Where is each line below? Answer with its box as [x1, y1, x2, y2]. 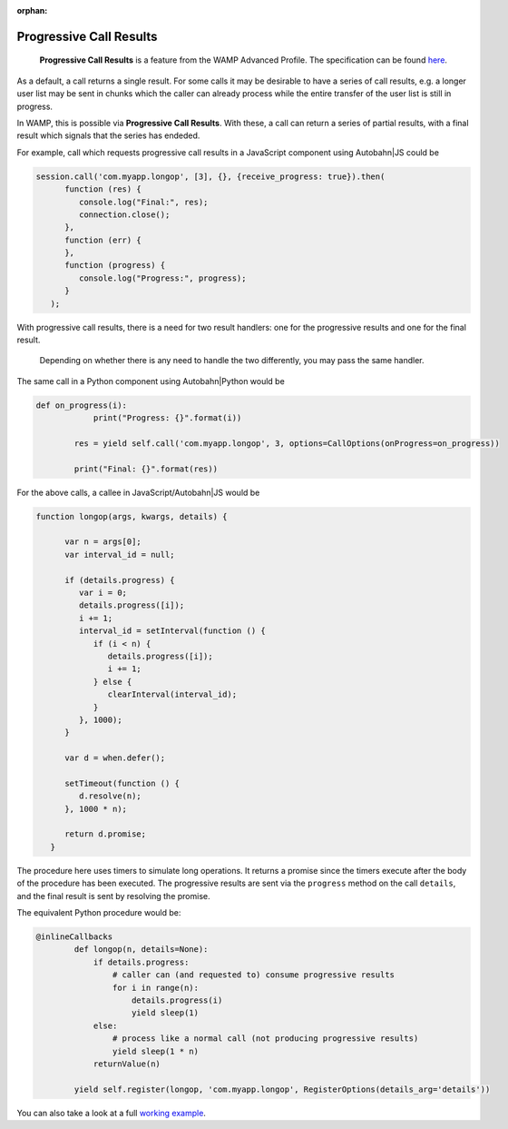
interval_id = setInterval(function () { [78, 626, 267, 636]
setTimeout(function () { [64, 777, 181, 788]
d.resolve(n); [78, 791, 142, 801]
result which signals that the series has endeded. [16, 130, 200, 141]
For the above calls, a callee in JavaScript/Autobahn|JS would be [16, 487, 260, 498]
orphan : [16, 5, 48, 15]
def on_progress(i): [35, 400, 127, 411]
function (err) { [64, 234, 142, 245]
